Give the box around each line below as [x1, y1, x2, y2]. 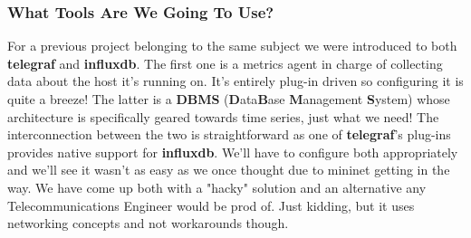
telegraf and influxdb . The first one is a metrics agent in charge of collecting [7, 53, 443, 72]
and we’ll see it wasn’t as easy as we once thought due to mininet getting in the [7, 160, 450, 179]
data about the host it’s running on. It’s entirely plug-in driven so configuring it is [7, 71, 464, 90]
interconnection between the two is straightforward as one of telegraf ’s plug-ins [7, 125, 451, 144]
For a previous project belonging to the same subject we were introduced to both [7, 36, 457, 55]
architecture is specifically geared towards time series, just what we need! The [7, 107, 439, 126]
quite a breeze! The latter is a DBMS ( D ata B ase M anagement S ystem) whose [7, 90, 450, 108]
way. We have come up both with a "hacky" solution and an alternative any [7, 177, 427, 196]
